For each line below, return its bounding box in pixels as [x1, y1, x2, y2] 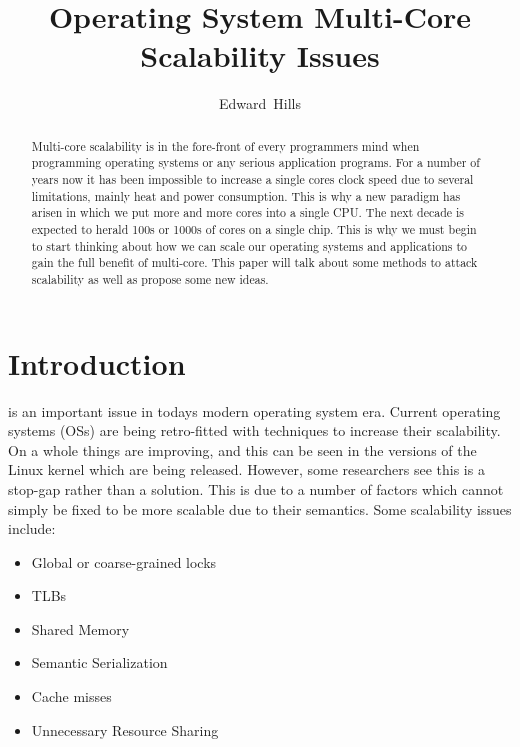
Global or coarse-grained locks [31, 551, 217, 572]
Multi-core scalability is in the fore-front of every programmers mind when [31, 137, 420, 154]
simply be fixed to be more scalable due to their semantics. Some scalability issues [8, 498, 512, 519]
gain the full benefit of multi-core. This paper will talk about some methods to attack [31, 254, 478, 271]
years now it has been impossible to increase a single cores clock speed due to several [31, 171, 474, 188]
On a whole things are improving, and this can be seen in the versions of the [8, 439, 477, 460]
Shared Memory [31, 618, 130, 639]
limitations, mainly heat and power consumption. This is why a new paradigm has [31, 187, 461, 204]
